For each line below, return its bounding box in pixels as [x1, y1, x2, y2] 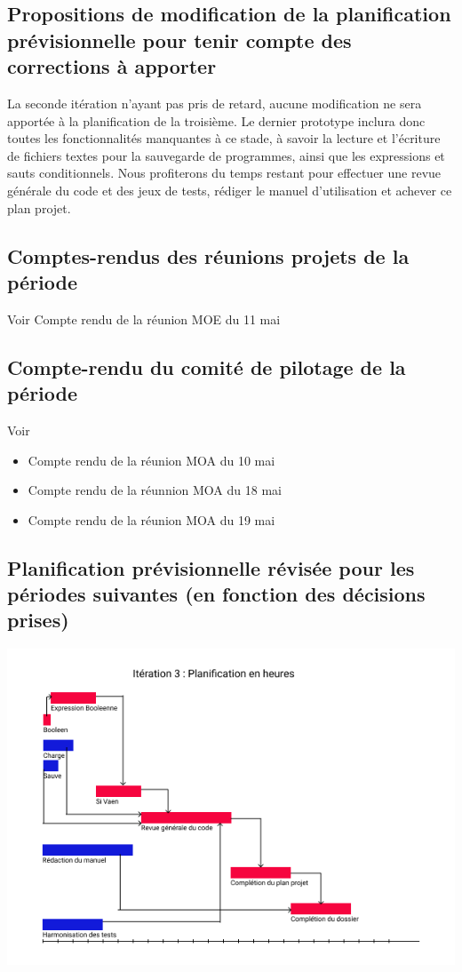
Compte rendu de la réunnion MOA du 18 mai [28, 481, 282, 499]
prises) [7, 606, 69, 633]
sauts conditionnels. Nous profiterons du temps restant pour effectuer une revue [7, 163, 442, 182]
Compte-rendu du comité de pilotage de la [7, 353, 406, 380]
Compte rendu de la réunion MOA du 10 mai [28, 450, 275, 469]
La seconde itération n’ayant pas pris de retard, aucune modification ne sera [7, 93, 422, 112]
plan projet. [7, 198, 71, 217]
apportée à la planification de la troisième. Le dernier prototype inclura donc [7, 111, 426, 130]
